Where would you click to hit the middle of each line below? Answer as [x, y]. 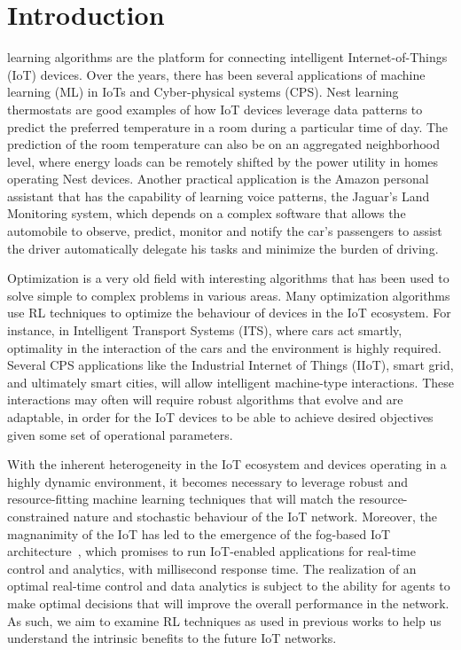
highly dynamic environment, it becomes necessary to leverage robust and [207, 481]
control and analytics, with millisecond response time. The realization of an [212, 568]
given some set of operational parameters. [120, 434]
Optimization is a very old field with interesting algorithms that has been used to [228, 278]
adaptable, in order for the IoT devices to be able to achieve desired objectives [220, 417]
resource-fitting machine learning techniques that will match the [181, 499]
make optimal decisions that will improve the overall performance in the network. [228, 603]
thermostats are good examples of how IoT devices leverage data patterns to [215, 109]
